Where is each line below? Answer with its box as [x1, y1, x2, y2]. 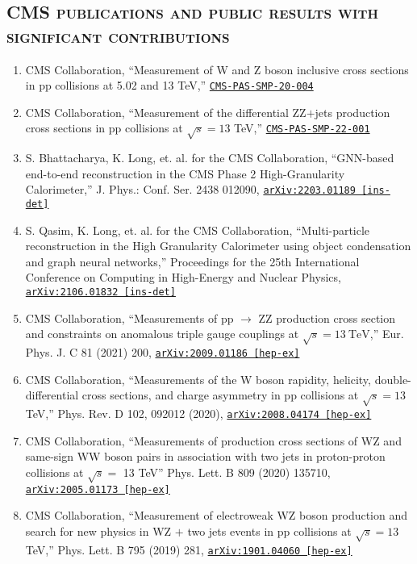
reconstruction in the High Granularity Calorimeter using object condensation [25, 237, 411, 254]
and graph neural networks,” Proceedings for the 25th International [25, 253, 360, 269]
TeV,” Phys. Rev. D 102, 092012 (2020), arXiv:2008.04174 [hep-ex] [25, 405, 372, 422]
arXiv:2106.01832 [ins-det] [25, 286, 176, 299]
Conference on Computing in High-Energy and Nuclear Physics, [25, 269, 341, 286]
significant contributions [6, 23, 230, 48]
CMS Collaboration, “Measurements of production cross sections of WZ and [25, 432, 402, 449]
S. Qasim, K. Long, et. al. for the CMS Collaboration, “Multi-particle [25, 221, 370, 238]
